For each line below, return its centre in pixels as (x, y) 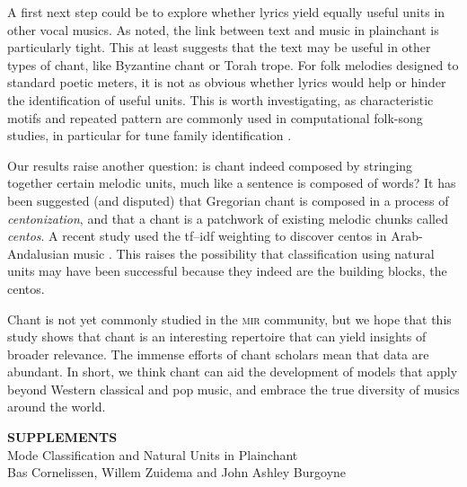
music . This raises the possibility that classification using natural (254, 253)
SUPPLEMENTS (62, 437)
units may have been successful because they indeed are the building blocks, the (227, 271)
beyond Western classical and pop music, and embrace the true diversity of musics (233, 389)
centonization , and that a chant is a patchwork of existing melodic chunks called (228, 218)
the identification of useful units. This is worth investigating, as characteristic (220, 99)
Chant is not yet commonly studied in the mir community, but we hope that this (229, 319)
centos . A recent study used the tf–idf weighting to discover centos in (197, 236)
